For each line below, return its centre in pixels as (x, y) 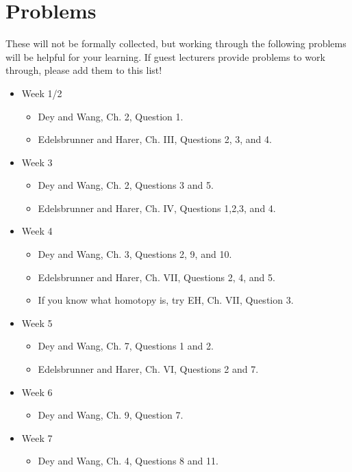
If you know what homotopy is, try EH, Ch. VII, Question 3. (166, 300)
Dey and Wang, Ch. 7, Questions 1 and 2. (126, 346)
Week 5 (37, 323)
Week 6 (37, 392)
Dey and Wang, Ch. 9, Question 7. (111, 415)
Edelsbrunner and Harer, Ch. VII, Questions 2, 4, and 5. (156, 277)
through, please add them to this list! (84, 70)
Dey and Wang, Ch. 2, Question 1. (111, 116)
